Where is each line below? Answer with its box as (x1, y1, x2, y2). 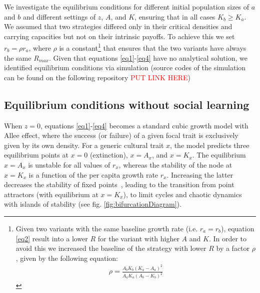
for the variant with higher (97, 233, 179, 243)
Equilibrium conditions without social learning (4, 96, 249, 112)
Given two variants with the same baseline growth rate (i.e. (15, 223, 198, 233)
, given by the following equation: (15, 252, 118, 263)
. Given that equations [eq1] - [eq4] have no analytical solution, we (49, 52, 247, 63)
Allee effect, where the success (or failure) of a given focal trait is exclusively (4, 130, 238, 140)
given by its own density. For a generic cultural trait (4, 139, 164, 150)
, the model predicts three (170, 139, 249, 150)
